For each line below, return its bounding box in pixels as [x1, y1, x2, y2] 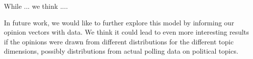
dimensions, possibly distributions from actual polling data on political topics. [4, 46, 238, 56]
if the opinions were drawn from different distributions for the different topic [4, 36, 234, 46]
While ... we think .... [4, 1, 68, 11]
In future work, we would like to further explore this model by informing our [4, 17, 234, 27]
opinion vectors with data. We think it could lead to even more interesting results [4, 27, 249, 37]
